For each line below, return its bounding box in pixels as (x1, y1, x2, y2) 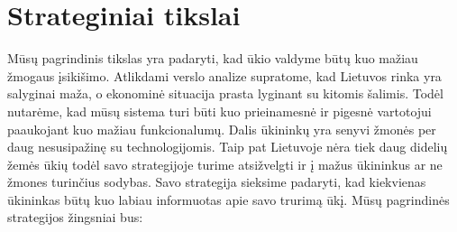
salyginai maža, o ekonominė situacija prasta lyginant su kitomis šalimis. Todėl (7, 84, 443, 103)
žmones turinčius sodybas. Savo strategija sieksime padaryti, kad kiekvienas (7, 172, 426, 191)
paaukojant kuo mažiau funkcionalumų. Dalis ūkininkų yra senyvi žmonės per (7, 119, 436, 138)
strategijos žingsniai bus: (7, 208, 143, 227)
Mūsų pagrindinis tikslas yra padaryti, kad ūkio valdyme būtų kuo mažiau (7, 49, 418, 68)
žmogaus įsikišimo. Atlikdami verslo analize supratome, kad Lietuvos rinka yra (7, 66, 442, 85)
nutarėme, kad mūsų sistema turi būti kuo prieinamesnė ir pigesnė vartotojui (7, 101, 432, 120)
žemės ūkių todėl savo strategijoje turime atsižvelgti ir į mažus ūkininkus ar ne (7, 154, 443, 173)
